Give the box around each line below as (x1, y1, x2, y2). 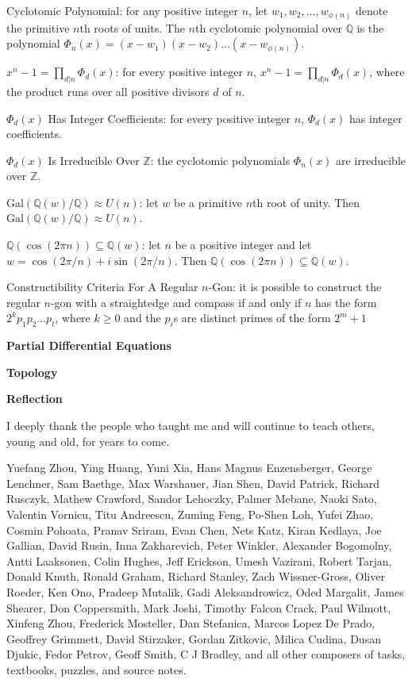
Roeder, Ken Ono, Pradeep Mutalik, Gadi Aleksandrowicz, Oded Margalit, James (6, 583, 404, 600)
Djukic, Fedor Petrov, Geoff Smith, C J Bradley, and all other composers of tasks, (6, 646, 406, 662)
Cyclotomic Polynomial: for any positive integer (6, 2, 239, 18)
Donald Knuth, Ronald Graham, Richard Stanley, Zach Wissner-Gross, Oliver (6, 568, 385, 585)
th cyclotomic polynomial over (194, 19, 343, 36)
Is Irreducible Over (48, 152, 140, 168)
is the (356, 19, 384, 36)
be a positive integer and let (175, 236, 312, 253)
